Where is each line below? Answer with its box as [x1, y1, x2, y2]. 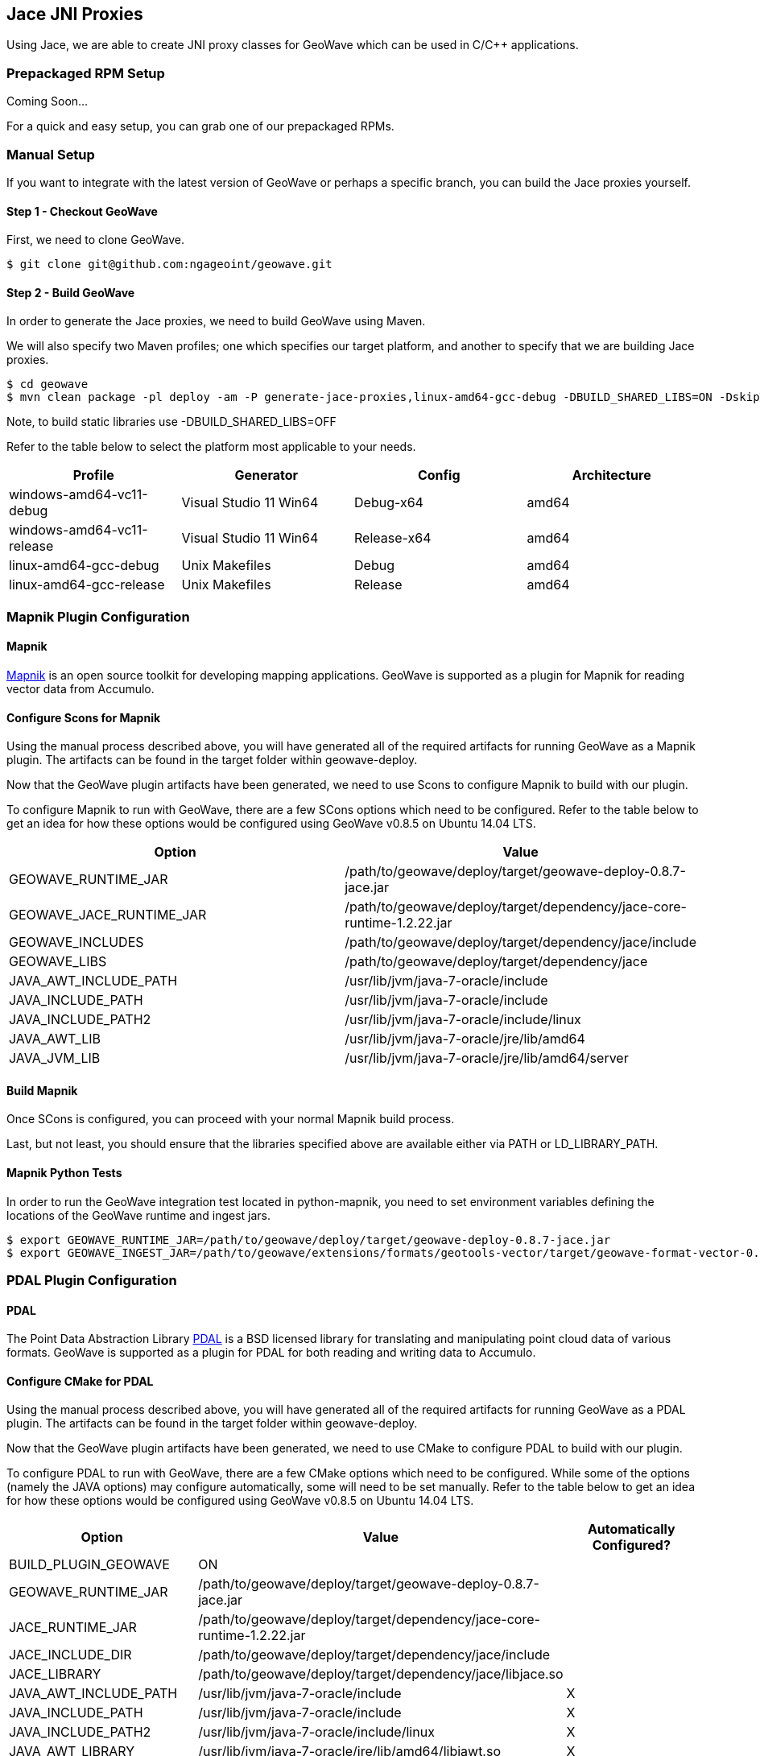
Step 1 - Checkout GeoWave [6, 204, 158, 218]
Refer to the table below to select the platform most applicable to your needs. [6, 440, 416, 454]
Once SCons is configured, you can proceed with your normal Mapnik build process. [6, 1112, 455, 1126]
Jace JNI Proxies [6, 4, 143, 24]
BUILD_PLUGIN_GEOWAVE [9, 1556, 170, 1573]
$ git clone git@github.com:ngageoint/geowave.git [6, 258, 332, 271]
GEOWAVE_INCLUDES [9, 934, 144, 951]
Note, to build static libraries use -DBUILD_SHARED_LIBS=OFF [6, 415, 337, 429]
